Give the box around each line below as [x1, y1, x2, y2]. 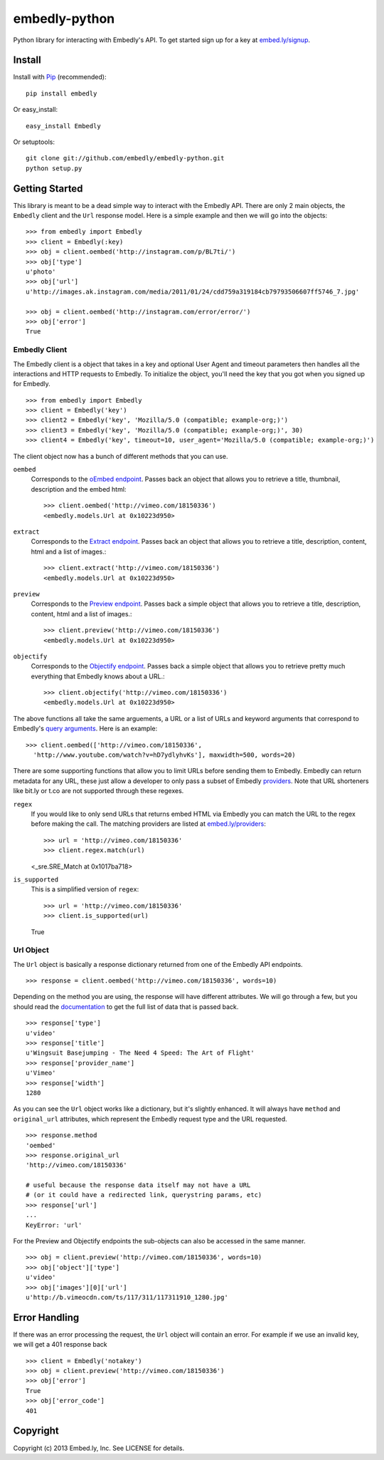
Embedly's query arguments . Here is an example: [13, 724, 158, 733]
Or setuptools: [13, 138, 55, 146]
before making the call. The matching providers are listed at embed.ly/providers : [31, 819, 266, 828]
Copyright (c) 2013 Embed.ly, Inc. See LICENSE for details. [13, 1444, 185, 1452]
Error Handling [13, 1311, 80, 1323]
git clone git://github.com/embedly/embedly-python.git [26, 154, 225, 162]
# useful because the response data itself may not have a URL [26, 1181, 251, 1189]
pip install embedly [26, 89, 97, 98]
